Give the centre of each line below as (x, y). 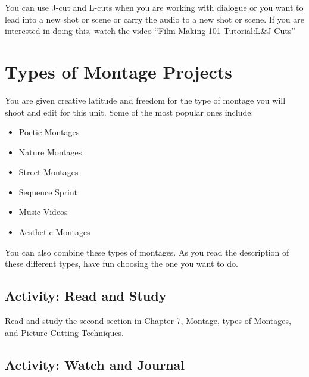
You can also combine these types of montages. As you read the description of (147, 252)
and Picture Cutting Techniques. (64, 332)
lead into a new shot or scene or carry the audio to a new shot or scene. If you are (154, 19)
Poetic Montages (49, 132)
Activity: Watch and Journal (95, 364)
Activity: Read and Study (86, 296)
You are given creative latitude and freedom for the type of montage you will (145, 100)
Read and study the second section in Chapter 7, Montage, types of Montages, (148, 321)
